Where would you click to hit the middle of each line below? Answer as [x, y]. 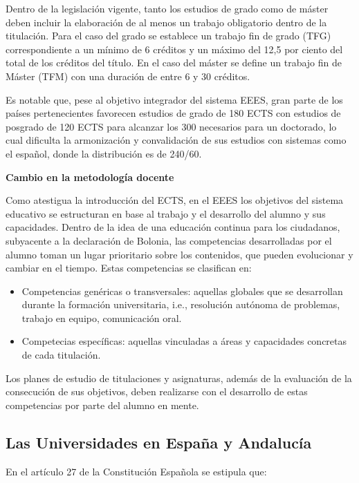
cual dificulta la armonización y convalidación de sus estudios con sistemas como [176, 140]
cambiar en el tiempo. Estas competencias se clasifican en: [129, 268]
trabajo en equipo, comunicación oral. [102, 318]
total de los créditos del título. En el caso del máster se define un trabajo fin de [174, 63]
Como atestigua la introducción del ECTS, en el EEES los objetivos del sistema [175, 200]
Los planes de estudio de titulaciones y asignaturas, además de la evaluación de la [179, 378]
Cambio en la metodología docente [90, 177]
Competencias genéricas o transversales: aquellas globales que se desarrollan [182, 291]
